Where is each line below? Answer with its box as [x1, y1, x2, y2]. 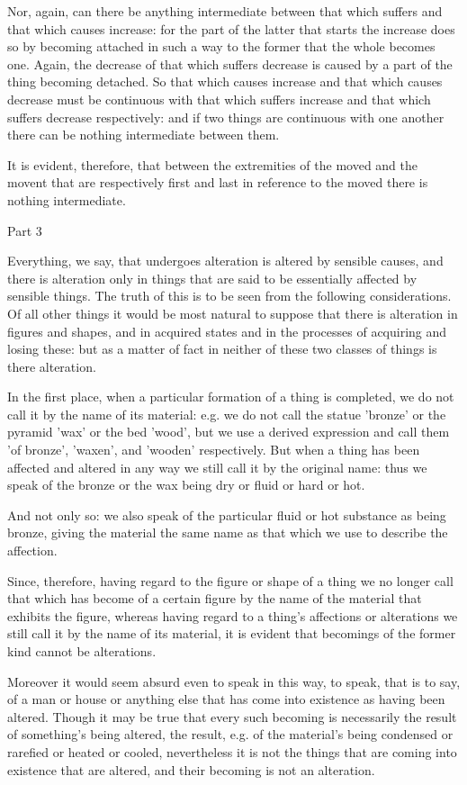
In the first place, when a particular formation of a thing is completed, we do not [7, 387, 454, 406]
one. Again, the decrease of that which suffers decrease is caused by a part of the [7, 54, 453, 73]
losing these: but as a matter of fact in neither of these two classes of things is [7, 339, 437, 358]
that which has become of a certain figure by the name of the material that [7, 589, 422, 608]
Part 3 [7, 221, 42, 239]
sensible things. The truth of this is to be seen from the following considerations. [7, 286, 452, 305]
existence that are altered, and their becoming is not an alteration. [7, 760, 375, 779]
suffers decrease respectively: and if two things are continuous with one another [7, 107, 445, 126]
